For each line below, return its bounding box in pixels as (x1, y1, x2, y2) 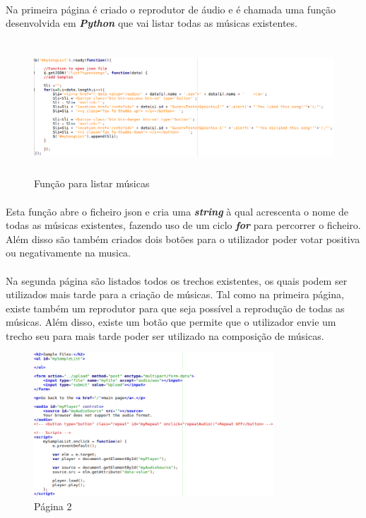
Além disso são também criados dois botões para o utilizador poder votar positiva (6, 231, 360, 246)
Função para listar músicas (34, 176, 150, 191)
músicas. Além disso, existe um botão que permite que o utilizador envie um (6, 314, 336, 329)
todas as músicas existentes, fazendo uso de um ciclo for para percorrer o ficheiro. (6, 218, 361, 232)
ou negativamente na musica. (6, 245, 131, 260)
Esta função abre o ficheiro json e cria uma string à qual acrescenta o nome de (6, 204, 349, 218)
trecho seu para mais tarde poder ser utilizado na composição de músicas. (6, 328, 324, 343)
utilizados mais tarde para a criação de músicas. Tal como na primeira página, (6, 287, 344, 302)
